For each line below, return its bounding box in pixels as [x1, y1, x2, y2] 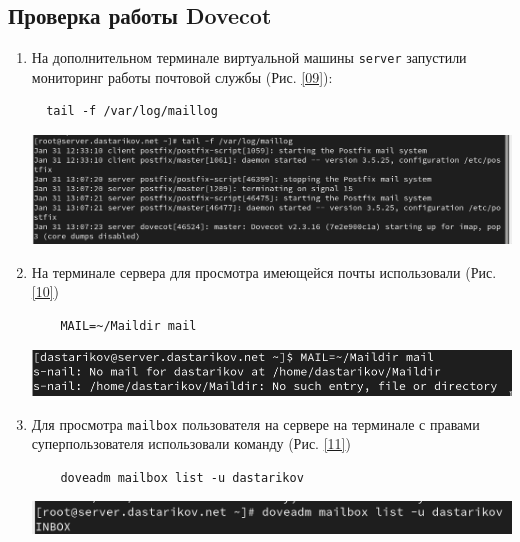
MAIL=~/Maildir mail [60, 319, 197, 334]
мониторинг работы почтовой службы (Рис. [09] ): [31, 66, 333, 87]
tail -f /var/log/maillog [46, 104, 218, 119]
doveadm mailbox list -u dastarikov [60, 470, 304, 485]
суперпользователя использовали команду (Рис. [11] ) [31, 433, 351, 454]
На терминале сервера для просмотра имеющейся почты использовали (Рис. [31, 261, 497, 282]
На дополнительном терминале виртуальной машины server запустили [31, 47, 467, 68]
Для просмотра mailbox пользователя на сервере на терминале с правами [31, 413, 480, 434]
